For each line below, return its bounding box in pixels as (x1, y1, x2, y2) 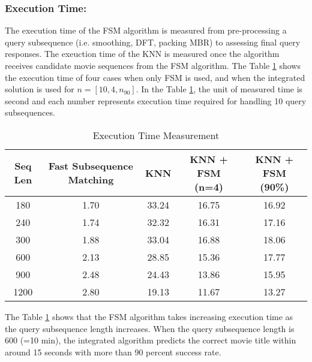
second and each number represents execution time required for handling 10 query (5, 94, 307, 107)
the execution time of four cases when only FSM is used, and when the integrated (5, 71, 305, 83)
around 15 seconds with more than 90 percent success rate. (5, 345, 221, 358)
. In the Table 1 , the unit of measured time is (136, 83, 303, 95)
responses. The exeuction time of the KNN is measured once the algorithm (5, 47, 280, 60)
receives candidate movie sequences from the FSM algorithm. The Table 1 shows (5, 59, 301, 71)
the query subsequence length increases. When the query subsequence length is (5, 322, 295, 334)
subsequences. (5, 106, 55, 119)
